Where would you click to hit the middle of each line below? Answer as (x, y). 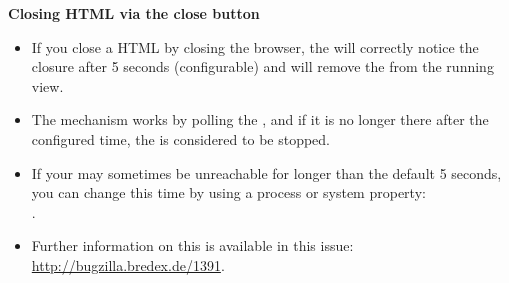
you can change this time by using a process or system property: (228, 192)
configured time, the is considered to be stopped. (180, 138)
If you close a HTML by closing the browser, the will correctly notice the (255, 46)
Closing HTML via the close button (134, 13)
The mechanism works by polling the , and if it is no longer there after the (260, 119)
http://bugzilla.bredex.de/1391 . (128, 264)
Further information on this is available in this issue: (192, 245)
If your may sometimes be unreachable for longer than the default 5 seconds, (266, 172)
